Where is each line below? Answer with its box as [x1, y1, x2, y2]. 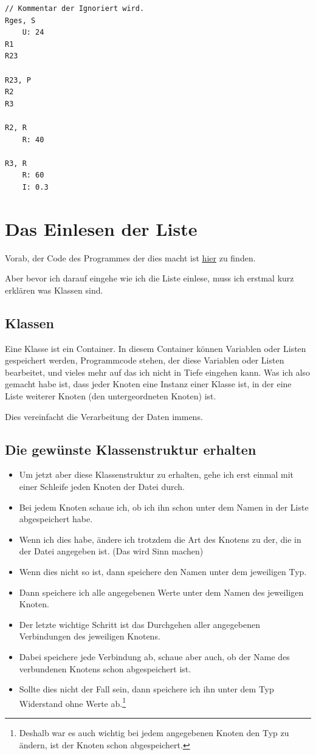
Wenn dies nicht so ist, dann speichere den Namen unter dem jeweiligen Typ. [19, 565, 307, 577]
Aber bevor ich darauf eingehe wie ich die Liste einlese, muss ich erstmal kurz [5, 272, 294, 284]
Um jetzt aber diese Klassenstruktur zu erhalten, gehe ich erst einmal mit [19, 468, 294, 481]
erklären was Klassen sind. [5, 283, 103, 296]
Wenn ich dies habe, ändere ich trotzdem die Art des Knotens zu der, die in [19, 533, 301, 545]
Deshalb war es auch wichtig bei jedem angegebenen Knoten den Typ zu [19, 726, 289, 739]
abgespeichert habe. [19, 512, 93, 525]
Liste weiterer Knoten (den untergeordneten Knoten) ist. [5, 389, 216, 402]
